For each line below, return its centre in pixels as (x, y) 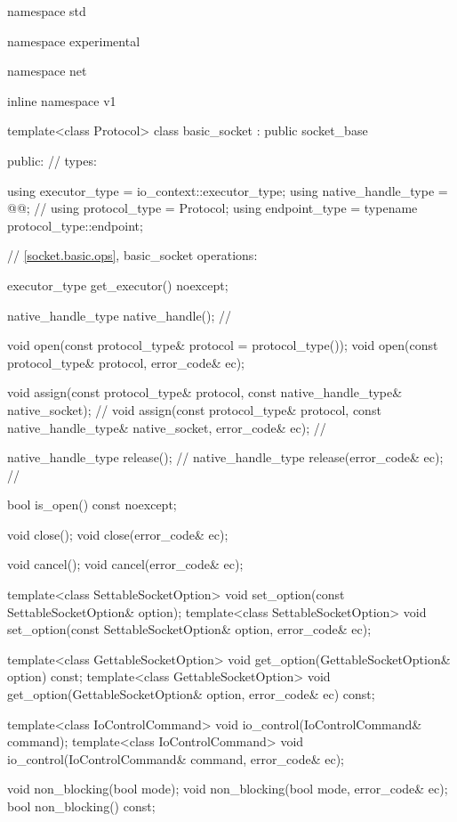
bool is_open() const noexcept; (92, 505)
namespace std (47, 11)
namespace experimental (74, 41)
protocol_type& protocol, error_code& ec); (126, 362)
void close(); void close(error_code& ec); (118, 534)
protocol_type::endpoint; (75, 225)
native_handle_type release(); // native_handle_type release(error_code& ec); (225, 457)
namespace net (47, 71)
